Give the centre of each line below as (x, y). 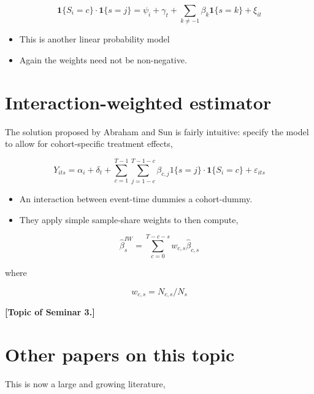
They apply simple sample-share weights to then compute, (129, 219)
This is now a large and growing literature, (85, 384)
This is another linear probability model (94, 39)
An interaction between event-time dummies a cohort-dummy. (136, 198)
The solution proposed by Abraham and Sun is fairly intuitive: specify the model (157, 131)
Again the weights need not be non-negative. (103, 59)
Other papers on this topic (120, 354)
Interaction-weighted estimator (138, 102)
